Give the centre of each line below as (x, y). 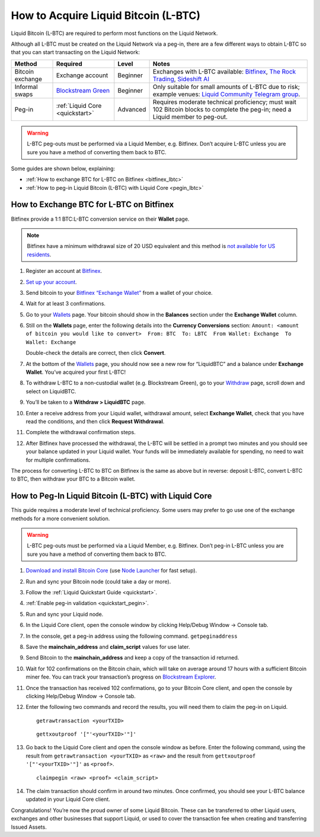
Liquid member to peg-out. (190, 117)
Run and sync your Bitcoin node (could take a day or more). (98, 581)
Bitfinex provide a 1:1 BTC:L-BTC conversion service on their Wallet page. (100, 219)
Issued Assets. (29, 827)
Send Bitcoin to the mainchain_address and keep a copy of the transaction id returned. (132, 658)
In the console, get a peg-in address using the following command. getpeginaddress (132, 636)
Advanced (132, 109)
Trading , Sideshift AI (181, 79)
